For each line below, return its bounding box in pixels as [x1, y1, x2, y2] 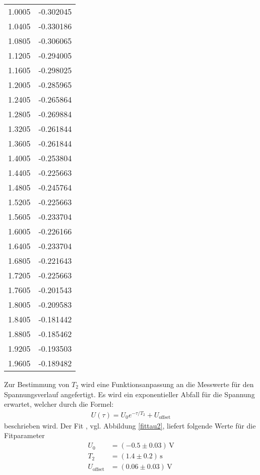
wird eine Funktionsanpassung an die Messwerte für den [81, 379, 254, 389]
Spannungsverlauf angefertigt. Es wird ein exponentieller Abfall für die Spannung [4, 389, 255, 399]
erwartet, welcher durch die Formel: [4, 399, 114, 409]
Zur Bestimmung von [4, 379, 70, 389]
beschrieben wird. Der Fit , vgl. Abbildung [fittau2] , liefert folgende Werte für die [4, 420, 256, 431]
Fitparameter [4, 430, 45, 441]
